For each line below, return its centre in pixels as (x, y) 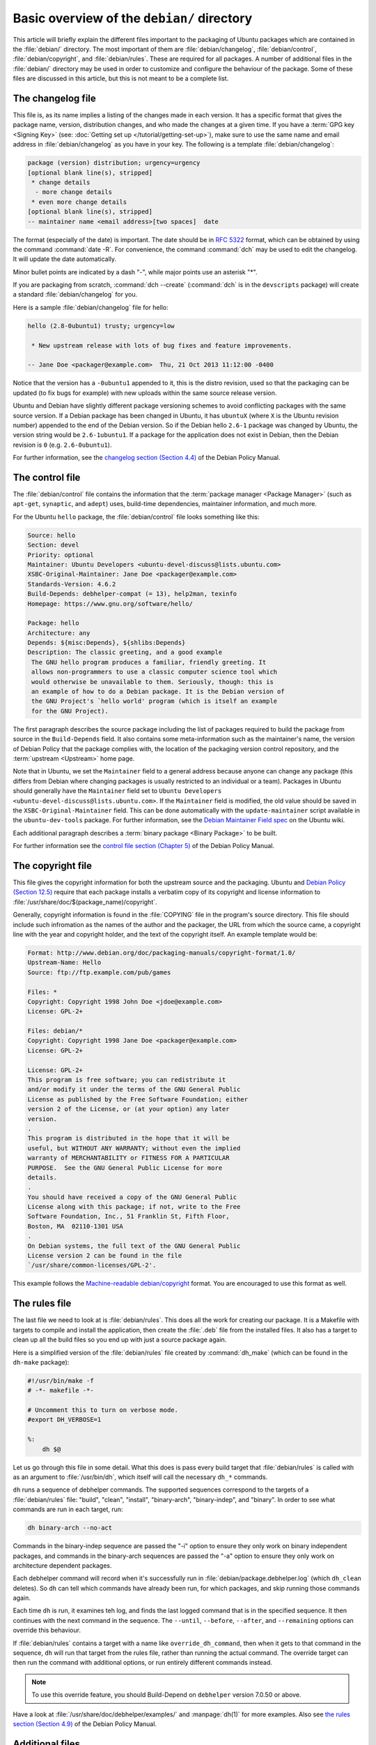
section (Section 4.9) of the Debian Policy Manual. (85, 1723)
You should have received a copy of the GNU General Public (132, 1197)
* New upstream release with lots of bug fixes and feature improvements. (162, 345)
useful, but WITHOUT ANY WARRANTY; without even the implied (134, 1148)
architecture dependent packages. (62, 1565)
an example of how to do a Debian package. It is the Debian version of (158, 692)
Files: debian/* (55, 1031)
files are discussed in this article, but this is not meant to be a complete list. (121, 79)
